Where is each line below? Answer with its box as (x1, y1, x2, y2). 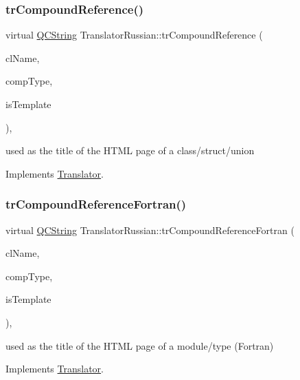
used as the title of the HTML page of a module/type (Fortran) (5, 338, 274, 352)
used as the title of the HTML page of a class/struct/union (5, 143, 255, 158)
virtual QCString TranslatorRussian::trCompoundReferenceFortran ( (5, 222, 295, 237)
